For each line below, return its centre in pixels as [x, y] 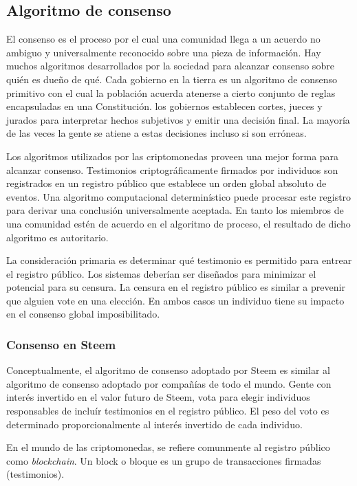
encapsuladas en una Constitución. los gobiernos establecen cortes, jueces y [164, 106]
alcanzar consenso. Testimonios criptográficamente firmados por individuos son [172, 169]
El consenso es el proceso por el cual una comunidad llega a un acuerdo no [163, 39]
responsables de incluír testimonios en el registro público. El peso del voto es [168, 411]
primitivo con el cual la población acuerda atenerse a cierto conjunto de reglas [171, 92]
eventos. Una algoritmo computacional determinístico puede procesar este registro [179, 196]
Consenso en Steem [61, 344]
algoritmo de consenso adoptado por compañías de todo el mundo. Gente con [169, 383]
